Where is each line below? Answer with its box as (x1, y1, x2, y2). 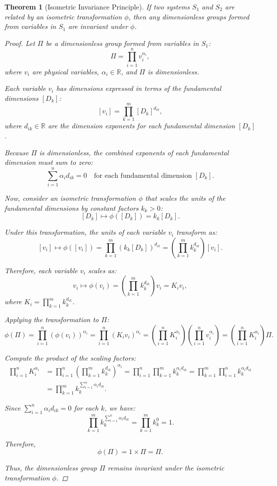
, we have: (104, 402, 135, 413)
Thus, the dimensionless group (4, 463, 97, 473)
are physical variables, (32, 66, 99, 76)
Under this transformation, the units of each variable (4, 227, 166, 237)
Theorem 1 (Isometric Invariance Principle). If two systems (4, 1, 190, 11)
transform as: (176, 227, 217, 237)
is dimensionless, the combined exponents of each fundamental (39, 147, 229, 157)
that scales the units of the (145, 192, 226, 203)
